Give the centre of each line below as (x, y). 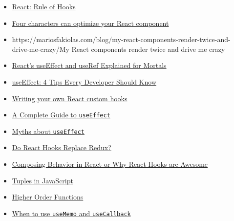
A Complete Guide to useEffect (61, 115)
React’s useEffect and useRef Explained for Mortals (89, 65)
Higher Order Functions (48, 197)
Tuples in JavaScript (43, 180)
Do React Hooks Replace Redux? (62, 147)
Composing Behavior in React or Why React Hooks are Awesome (110, 164)
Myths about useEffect (48, 131)
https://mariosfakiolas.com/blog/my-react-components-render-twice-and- (121, 39)
